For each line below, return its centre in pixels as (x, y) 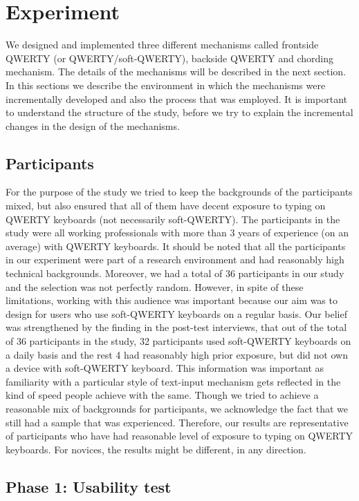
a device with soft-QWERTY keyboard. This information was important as (165, 368)
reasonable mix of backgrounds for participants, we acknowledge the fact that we (177, 408)
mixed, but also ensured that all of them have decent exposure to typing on (166, 206)
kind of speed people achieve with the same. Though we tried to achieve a (162, 395)
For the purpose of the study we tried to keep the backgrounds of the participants (179, 192)
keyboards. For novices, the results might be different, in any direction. (156, 449)
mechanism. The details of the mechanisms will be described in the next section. (176, 72)
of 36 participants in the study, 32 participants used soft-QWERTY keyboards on (178, 341)
